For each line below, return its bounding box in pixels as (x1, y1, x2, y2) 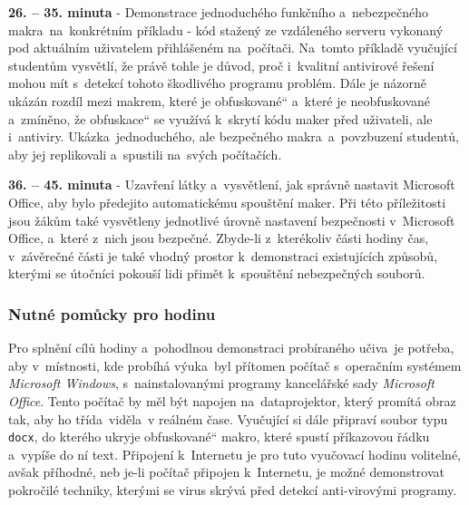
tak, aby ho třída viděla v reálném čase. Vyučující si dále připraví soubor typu (8, 409, 448, 428)
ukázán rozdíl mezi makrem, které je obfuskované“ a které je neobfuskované (8, 91, 430, 110)
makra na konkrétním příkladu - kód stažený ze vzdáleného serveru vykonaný (8, 20, 444, 39)
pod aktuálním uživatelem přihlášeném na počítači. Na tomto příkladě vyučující (8, 38, 457, 57)
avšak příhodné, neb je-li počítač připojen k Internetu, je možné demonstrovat (8, 462, 445, 481)
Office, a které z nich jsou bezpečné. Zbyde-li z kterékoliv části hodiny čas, (8, 228, 429, 248)
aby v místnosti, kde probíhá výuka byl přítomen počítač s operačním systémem (8, 355, 462, 374)
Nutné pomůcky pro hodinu (8, 302, 216, 325)
